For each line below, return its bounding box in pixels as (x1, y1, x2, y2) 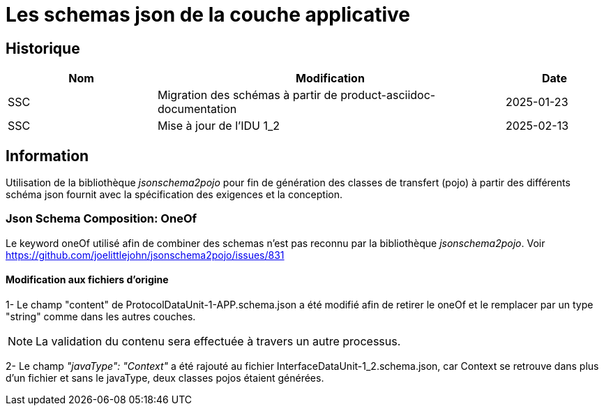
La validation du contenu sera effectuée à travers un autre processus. (36, 334, 401, 348)
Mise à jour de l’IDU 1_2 (158, 119, 280, 133)
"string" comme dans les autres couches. (6, 310, 196, 322)
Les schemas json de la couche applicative (6, 3, 410, 27)
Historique (6, 39, 80, 57)
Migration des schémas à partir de (158, 88, 338, 103)
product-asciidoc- (340, 88, 436, 103)
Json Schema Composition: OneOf (6, 211, 197, 226)
